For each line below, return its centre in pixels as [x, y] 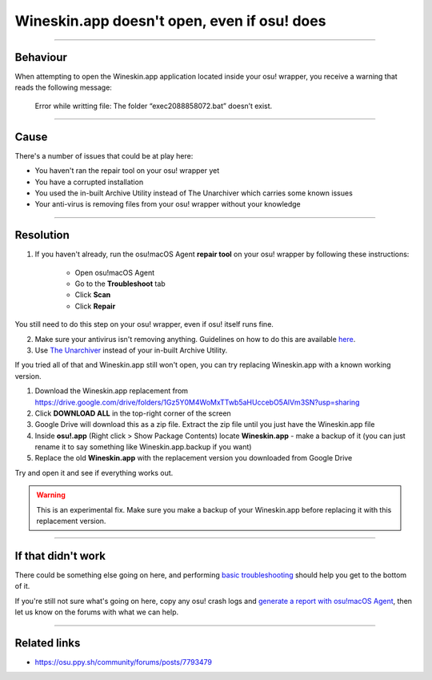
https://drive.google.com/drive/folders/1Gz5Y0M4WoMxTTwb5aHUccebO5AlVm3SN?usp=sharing [197, 402]
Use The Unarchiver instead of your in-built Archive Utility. [131, 350]
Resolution [42, 235]
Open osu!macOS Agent [115, 272]
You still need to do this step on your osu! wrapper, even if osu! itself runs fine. [144, 324]
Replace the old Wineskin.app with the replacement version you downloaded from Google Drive [194, 458]
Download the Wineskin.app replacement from [111, 391]
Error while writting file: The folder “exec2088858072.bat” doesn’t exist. [154, 106]
